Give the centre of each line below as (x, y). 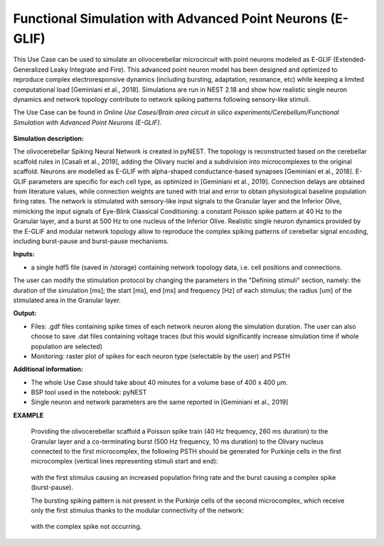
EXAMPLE (28, 415)
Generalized (31, 69)
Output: (25, 314)
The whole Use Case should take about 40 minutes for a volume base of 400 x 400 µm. (159, 382)
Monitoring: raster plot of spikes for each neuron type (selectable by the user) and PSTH (161, 356)
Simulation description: (49, 139)
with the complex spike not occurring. (86, 527)
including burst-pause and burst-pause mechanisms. (91, 241)
